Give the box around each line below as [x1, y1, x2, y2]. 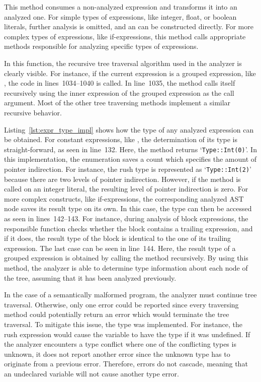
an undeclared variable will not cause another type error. [4, 368, 179, 378]
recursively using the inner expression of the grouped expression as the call [4, 87, 234, 98]
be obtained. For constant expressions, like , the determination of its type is [4, 134, 237, 145]
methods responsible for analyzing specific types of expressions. [4, 41, 199, 51]
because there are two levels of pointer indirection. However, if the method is [4, 173, 241, 184]
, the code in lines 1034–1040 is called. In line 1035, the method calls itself [4, 78, 235, 88]
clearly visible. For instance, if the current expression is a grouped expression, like [4, 68, 256, 78]
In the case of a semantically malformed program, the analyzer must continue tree [4, 289, 257, 300]
